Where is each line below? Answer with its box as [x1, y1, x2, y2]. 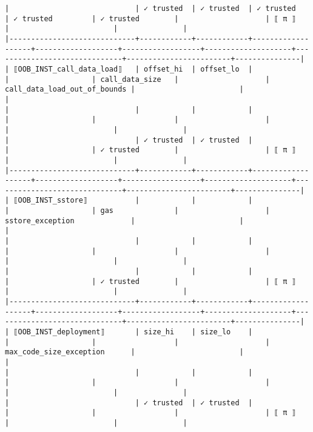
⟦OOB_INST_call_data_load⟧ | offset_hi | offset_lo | [13, 64, 253, 73]
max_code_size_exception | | [5, 348, 244, 357]
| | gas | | [5, 206, 270, 215]
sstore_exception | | [5, 216, 244, 225]
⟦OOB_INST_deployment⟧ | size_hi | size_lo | [13, 328, 253, 336]
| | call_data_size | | [5, 75, 270, 84]
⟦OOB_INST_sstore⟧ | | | [13, 196, 253, 205]
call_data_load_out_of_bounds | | [5, 85, 244, 94]
